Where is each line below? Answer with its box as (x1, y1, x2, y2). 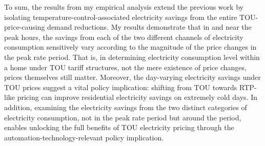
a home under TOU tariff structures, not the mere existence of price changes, (4, 61, 247, 72)
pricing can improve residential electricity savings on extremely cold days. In (17, 92, 257, 102)
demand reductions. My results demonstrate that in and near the (47, 22, 252, 32)
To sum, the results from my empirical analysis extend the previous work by (4, 2, 243, 12)
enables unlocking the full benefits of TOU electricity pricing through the (4, 122, 234, 133)
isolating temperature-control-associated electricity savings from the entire (4, 11, 237, 22)
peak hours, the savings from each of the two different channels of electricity (4, 31, 243, 42)
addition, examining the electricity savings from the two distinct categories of (4, 101, 247, 112)
